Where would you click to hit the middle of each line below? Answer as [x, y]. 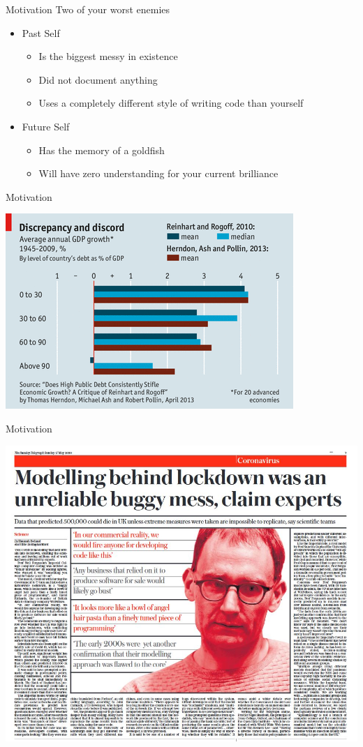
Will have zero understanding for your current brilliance [158, 173]
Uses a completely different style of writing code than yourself [171, 103]
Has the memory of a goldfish [102, 150]
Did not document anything [98, 79]
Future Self [46, 126]
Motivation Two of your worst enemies [88, 9]
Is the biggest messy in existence [108, 56]
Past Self [41, 32]
